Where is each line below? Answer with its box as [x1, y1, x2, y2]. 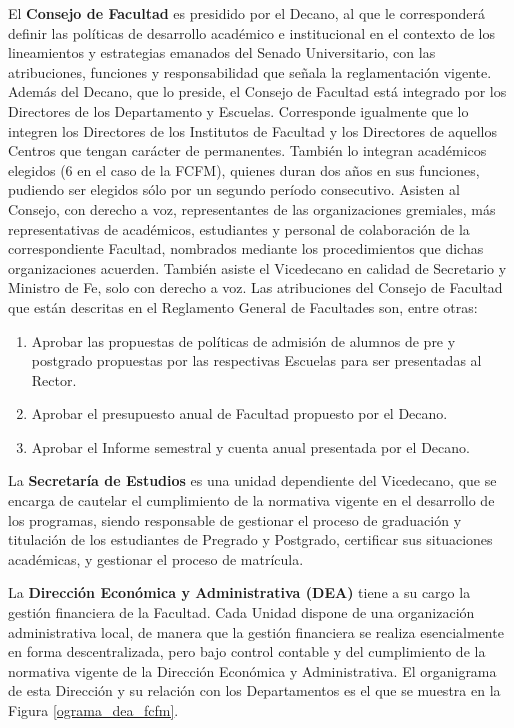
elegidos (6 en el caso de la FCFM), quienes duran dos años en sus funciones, [8, 159, 480, 180]
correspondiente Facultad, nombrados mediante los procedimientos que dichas [8, 238, 484, 259]
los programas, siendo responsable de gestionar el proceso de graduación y [8, 509, 462, 530]
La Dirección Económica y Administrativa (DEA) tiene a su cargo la [8, 582, 471, 603]
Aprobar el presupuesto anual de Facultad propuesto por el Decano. [31, 403, 448, 424]
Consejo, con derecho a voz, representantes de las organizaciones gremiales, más [8, 198, 496, 219]
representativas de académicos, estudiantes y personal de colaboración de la [8, 218, 470, 239]
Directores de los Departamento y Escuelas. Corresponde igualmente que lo [8, 100, 469, 121]
